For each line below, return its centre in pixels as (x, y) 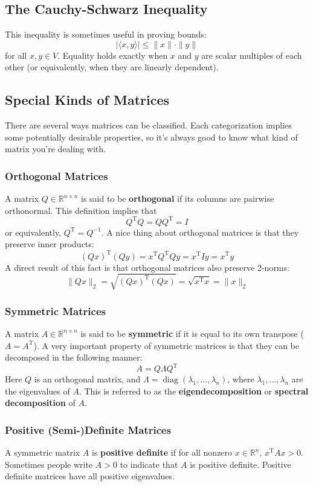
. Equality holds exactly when (113, 55)
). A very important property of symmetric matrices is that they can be (166, 345)
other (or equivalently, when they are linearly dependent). (112, 67)
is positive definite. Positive (240, 464)
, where (241, 379)
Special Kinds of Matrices (87, 100)
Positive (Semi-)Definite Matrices (88, 429)
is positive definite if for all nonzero (162, 452)
